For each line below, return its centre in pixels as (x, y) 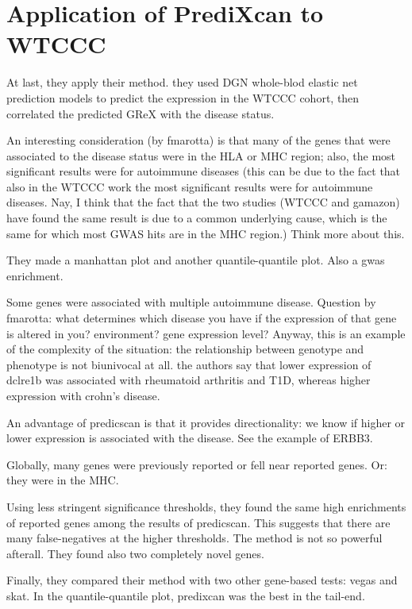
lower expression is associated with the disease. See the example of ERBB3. (190, 438)
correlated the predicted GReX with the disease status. (141, 113)
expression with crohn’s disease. (83, 395)
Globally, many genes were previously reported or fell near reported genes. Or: (197, 464)
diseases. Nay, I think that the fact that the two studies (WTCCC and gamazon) (203, 202)
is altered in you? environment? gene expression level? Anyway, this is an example (206, 333)
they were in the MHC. (63, 480)
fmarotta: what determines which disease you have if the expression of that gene (202, 318)
